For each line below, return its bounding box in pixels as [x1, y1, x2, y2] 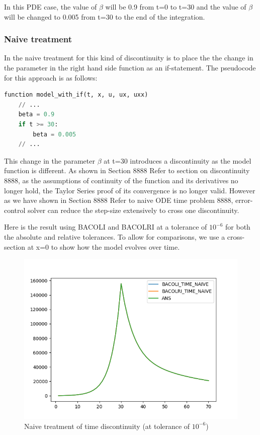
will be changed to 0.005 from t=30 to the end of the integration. [4, 11, 205, 22]
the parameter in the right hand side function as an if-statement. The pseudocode [4, 62, 256, 72]
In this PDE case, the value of [4, 2, 97, 12]
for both [225, 222, 250, 232]
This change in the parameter [4, 155, 95, 166]
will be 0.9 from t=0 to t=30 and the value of [105, 2, 246, 12]
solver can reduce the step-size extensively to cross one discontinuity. [28, 204, 239, 215]
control [4, 204, 26, 215]
